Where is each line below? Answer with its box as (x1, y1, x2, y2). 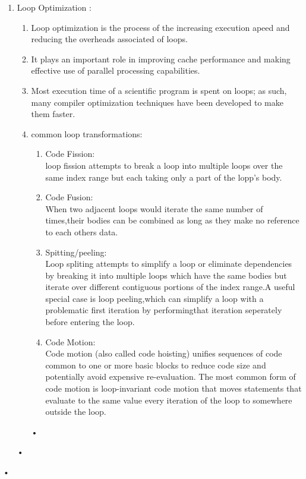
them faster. (31, 108, 75, 120)
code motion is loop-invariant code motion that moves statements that (45, 382, 302, 395)
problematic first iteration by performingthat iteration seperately (45, 304, 282, 316)
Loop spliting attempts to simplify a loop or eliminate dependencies (45, 257, 292, 270)
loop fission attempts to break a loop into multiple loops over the (45, 159, 283, 171)
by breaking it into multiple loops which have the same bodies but (45, 269, 287, 281)
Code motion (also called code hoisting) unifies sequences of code (45, 347, 282, 360)
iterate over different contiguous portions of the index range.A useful (45, 281, 295, 293)
